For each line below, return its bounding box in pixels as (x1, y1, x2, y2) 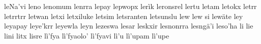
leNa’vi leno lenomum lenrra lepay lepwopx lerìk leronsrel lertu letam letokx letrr (4, 1, 257, 11)
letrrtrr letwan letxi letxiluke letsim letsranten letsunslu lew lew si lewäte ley (4, 10, 243, 21)
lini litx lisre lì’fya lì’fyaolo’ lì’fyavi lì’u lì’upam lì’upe (4, 30, 169, 40)
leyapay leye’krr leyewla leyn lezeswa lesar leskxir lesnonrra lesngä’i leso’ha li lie (4, 20, 253, 31)
